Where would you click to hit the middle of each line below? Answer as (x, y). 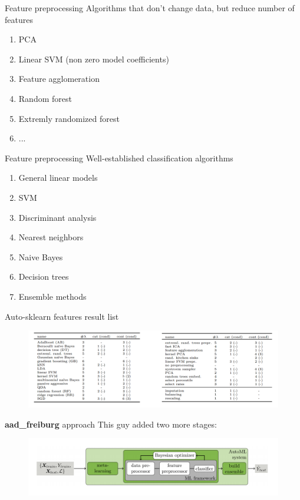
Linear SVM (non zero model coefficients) (94, 59)
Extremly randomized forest (69, 118)
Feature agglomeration (59, 79)
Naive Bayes (41, 256)
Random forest (45, 98)
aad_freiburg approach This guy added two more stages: (111, 424)
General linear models (58, 178)
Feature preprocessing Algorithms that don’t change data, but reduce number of (150, 8)
